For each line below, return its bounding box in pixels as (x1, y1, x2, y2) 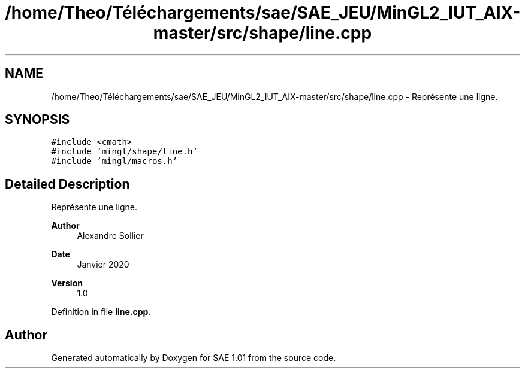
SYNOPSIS (5, 112, 70, 128)
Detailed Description (5, 176, 130, 192)
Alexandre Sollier (77, 231, 144, 241)
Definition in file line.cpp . (51, 307, 151, 317)
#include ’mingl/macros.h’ (51, 156, 178, 166)
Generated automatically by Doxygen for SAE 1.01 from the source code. (51, 353, 336, 363)
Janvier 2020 (77, 259, 129, 270)
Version (51, 278, 83, 289)
